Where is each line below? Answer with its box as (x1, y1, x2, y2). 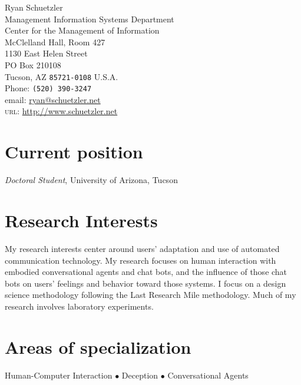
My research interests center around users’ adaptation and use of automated (5, 242, 280, 254)
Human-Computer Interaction (5, 369, 113, 381)
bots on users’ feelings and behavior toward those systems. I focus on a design (5, 277, 286, 289)
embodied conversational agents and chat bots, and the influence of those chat (5, 265, 287, 278)
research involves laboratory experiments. (5, 300, 154, 312)
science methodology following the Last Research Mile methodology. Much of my (5, 288, 296, 301)
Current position (5, 140, 143, 164)
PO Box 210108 (5, 58, 61, 71)
